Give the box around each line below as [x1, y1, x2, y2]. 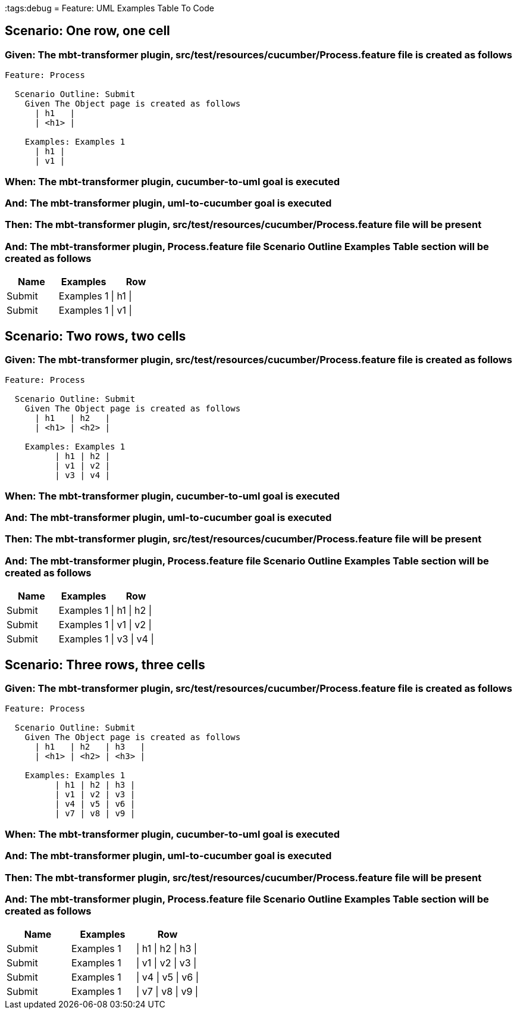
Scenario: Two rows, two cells [5, 328, 186, 344]
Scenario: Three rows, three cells [5, 657, 205, 672]
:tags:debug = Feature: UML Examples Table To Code [5, 3, 214, 13]
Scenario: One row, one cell [5, 23, 170, 39]
